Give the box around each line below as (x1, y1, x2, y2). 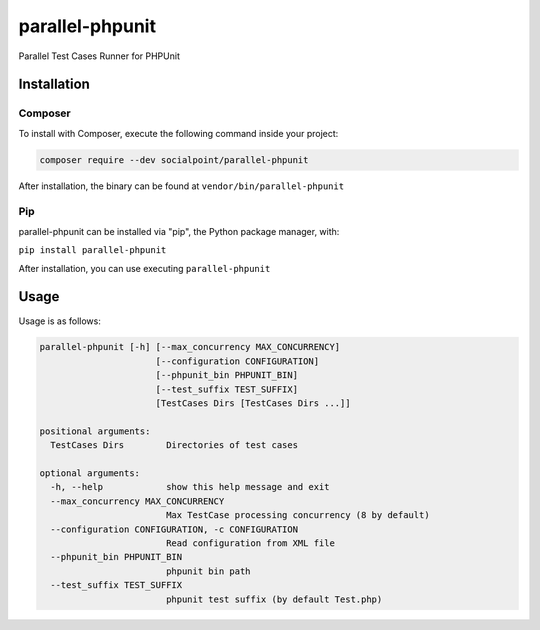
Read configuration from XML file (165, 537, 335, 549)
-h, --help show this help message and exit (50, 481, 330, 493)
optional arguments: (39, 468, 140, 479)
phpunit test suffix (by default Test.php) (165, 593, 383, 605)
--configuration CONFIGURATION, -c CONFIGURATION (50, 523, 299, 535)
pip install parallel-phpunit (18, 245, 167, 256)
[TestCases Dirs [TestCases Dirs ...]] (155, 398, 351, 409)
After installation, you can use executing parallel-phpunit (18, 262, 271, 274)
